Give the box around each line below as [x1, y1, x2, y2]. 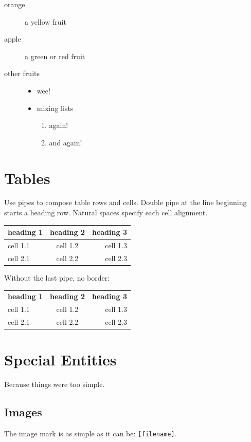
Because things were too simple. [4, 379, 105, 390]
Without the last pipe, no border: [4, 272, 110, 283]
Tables [4, 167, 50, 188]
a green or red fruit [25, 50, 85, 61]
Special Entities [4, 349, 117, 370]
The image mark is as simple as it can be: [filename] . [4, 428, 177, 438]
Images [4, 404, 42, 420]
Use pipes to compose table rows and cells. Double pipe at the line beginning [4, 197, 247, 208]
